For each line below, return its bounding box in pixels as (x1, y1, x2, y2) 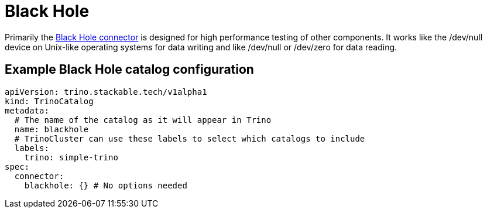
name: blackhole (14, 124, 89, 134)
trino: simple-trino (24, 152, 118, 162)
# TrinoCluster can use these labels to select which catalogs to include (14, 133, 365, 143)
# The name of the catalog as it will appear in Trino (14, 115, 272, 125)
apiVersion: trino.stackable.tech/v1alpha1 (5, 87, 207, 97)
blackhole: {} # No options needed (24, 180, 187, 190)
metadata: (5, 105, 49, 115)
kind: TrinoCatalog (5, 96, 94, 106)
